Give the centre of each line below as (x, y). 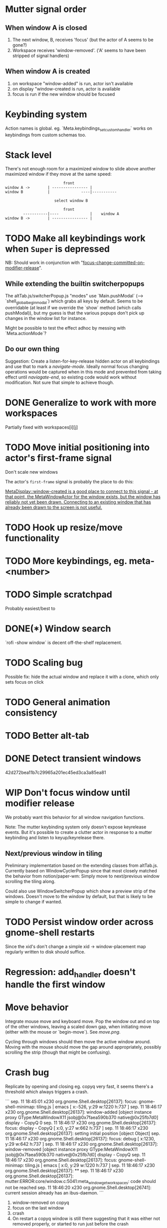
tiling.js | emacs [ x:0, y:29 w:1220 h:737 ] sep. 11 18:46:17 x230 (90, 1165)
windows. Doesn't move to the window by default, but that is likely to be (79, 896)
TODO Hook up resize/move (64, 527)
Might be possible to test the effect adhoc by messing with (66, 328)
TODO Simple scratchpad (59, 595)
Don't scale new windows (32, 472)
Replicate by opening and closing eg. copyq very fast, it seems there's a (79, 1086)
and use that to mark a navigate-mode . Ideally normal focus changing (77, 366)
